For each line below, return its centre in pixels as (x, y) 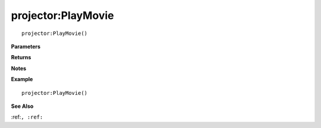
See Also (22, 106)
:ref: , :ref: (27, 117)
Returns (21, 57)
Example (22, 79)
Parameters (26, 46)
